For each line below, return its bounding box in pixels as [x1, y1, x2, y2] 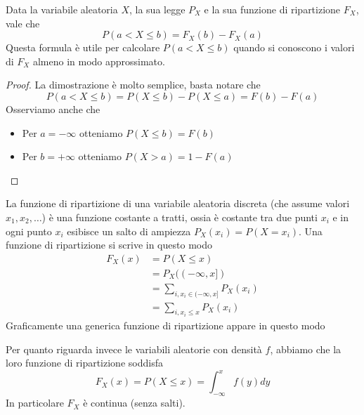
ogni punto [6, 223, 52, 238]
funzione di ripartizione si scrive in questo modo [6, 237, 212, 252]
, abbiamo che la [270, 341, 342, 356]
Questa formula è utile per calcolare [6, 40, 160, 55]
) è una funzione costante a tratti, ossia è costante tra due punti [41, 209, 318, 224]
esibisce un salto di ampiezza [67, 223, 191, 238]
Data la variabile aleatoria [6, 2, 118, 16]
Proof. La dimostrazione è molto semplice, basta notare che [6, 77, 261, 92]
